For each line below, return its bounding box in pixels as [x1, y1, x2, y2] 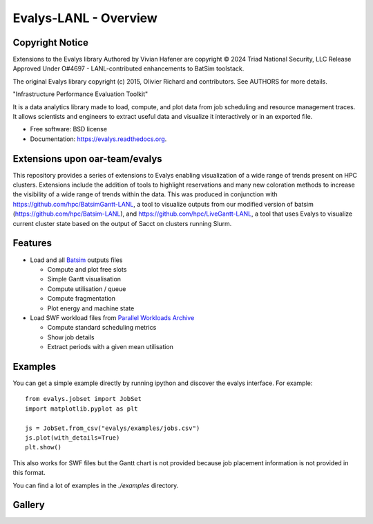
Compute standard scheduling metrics [47, 324, 157, 332]
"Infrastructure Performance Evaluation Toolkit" [12, 90, 149, 98]
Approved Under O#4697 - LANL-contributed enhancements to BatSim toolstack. [12, 64, 245, 73]
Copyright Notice [12, 37, 89, 48]
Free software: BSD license [30, 125, 107, 133]
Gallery [12, 499, 45, 511]
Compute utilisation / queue [47, 284, 126, 293]
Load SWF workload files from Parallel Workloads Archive [30, 313, 195, 321]
